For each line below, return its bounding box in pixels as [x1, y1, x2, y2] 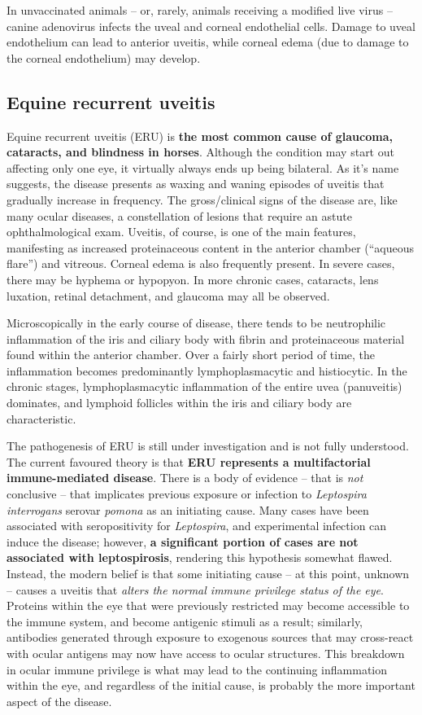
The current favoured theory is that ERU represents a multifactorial [7, 453, 371, 470]
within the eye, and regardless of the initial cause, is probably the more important [7, 677, 415, 694]
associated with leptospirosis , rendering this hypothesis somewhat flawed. [7, 549, 393, 566]
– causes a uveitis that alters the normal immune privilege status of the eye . [7, 581, 384, 598]
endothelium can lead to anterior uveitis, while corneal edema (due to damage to [7, 33, 409, 50]
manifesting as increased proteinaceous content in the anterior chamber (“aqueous [7, 239, 415, 256]
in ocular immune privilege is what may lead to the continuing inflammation [7, 660, 388, 678]
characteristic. [7, 410, 76, 427]
